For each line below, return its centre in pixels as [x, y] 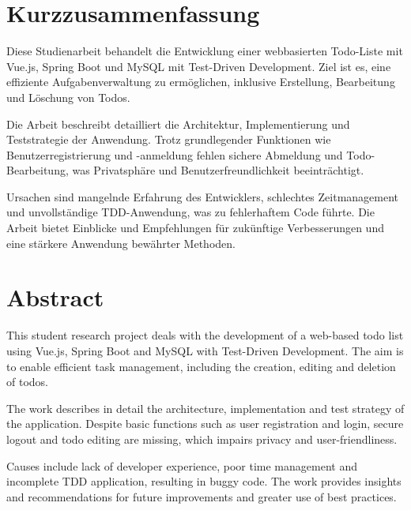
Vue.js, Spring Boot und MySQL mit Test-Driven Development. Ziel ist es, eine [199, 66]
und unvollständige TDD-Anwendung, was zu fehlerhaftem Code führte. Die [190, 212]
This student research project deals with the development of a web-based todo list [205, 335]
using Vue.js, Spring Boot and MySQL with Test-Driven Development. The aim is [205, 350]
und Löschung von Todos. [68, 97]
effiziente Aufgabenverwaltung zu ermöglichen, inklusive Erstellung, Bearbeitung [201, 82]
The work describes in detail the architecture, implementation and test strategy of [205, 408]
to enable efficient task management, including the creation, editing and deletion [201, 366]
